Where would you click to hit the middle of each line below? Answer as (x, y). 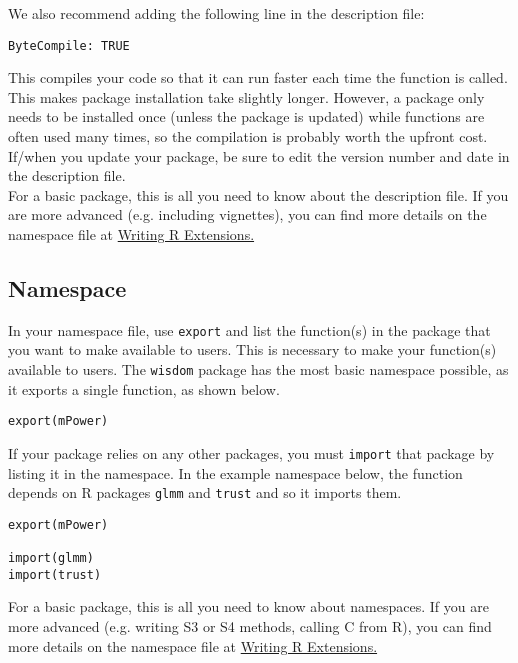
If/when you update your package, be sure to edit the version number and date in (259, 155)
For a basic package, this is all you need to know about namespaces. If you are (248, 606)
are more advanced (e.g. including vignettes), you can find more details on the (247, 214)
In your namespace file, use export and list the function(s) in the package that (249, 329)
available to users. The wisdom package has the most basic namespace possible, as (258, 369)
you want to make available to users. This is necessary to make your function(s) (252, 349)
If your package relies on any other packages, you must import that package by (251, 452)
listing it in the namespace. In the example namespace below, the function (235, 472)
